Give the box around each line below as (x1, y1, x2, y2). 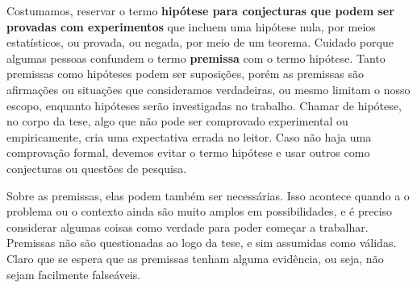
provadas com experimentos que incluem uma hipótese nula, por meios (6, 18, 376, 35)
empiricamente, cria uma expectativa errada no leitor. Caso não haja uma (6, 128, 372, 145)
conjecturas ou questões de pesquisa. (6, 159, 187, 176)
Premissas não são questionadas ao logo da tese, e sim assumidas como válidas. (6, 234, 397, 251)
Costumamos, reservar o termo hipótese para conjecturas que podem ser (6, 2, 394, 19)
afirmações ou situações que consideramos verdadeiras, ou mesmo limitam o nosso (6, 80, 411, 97)
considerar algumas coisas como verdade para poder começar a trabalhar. (6, 218, 369, 235)
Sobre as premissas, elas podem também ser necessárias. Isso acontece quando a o (6, 187, 410, 204)
